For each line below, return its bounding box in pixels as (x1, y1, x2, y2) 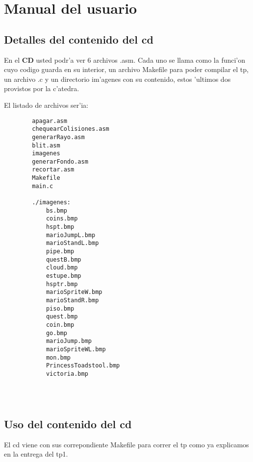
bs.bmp (46, 207, 67, 214)
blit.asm (32, 142, 60, 149)
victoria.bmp (46, 370, 88, 377)
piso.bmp (46, 305, 75, 312)
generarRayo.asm (32, 133, 85, 141)
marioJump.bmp (46, 338, 92, 345)
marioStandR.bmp (46, 296, 99, 304)
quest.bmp (46, 313, 78, 320)
